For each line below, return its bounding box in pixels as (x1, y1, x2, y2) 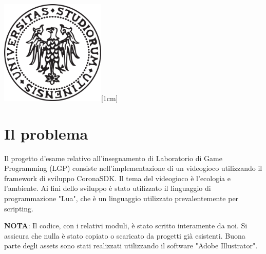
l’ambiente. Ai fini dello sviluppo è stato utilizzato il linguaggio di (4, 183, 211, 193)
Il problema (4, 123, 88, 144)
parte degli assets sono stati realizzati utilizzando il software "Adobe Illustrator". (4, 240, 258, 251)
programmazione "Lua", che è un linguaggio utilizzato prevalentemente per (4, 193, 239, 204)
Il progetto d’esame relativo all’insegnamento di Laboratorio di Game (4, 152, 222, 163)
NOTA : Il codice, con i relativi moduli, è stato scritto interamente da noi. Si (4, 220, 248, 231)
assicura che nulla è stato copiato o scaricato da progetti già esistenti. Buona (4, 230, 245, 241)
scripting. (4, 203, 33, 213)
